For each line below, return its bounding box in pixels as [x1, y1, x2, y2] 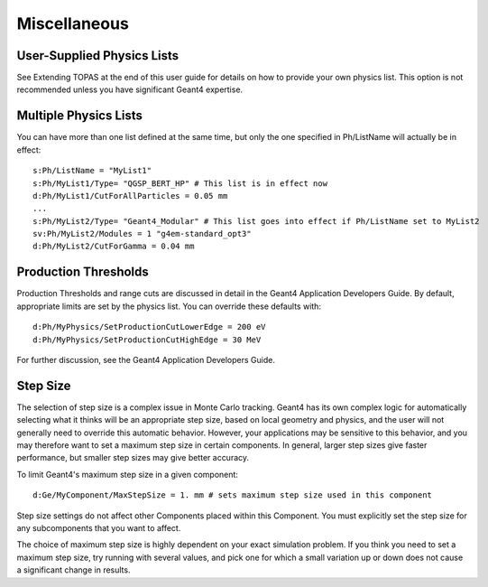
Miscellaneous [16, 14, 130, 33]
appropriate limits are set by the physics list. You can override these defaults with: [16, 301, 322, 312]
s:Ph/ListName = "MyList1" [32, 165, 152, 176]
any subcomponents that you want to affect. [16, 522, 181, 533]
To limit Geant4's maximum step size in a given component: [16, 469, 239, 480]
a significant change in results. [16, 564, 131, 575]
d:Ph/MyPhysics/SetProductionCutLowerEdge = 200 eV [32, 321, 266, 332]
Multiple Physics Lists [16, 108, 143, 124]
